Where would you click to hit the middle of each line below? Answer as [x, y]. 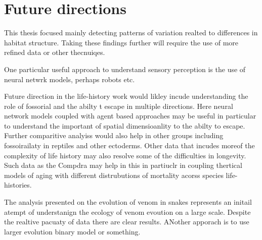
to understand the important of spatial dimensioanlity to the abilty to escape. [125, 125]
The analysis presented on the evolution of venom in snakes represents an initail [128, 202]
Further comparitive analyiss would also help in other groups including [114, 135]
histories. [18, 185]
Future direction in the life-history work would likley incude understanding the [126, 96]
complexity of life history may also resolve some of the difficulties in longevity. [125, 155]
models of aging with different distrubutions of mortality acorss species [114, 175]
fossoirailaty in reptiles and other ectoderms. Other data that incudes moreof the [129, 145]
